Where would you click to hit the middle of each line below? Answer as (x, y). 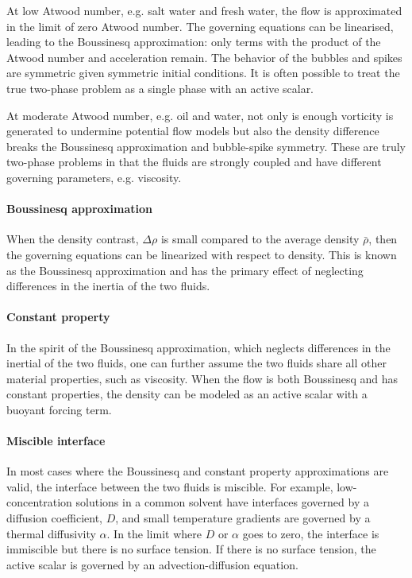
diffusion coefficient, (55, 518)
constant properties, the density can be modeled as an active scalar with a (187, 394)
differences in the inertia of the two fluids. (108, 286)
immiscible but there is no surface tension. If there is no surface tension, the (191, 549)
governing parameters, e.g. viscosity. (94, 177)
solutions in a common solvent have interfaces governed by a (222, 502)
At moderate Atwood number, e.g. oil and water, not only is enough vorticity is (200, 115)
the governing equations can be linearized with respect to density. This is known (202, 254)
